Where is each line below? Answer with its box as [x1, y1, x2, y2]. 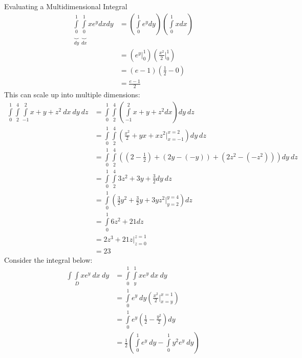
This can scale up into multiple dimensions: [4, 89, 140, 100]
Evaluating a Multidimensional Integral [4, 1, 127, 11]
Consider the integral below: [4, 254, 93, 265]
